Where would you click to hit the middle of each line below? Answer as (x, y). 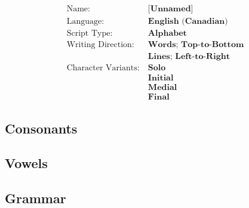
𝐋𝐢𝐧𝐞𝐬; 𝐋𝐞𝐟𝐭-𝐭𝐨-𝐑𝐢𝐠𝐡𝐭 (189, 57)
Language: (85, 22)
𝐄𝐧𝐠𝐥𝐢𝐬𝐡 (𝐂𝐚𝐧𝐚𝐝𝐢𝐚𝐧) (188, 22)
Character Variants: (103, 68)
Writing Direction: (100, 45)
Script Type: (90, 34)
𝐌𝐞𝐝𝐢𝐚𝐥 (162, 88)
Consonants (41, 128)
